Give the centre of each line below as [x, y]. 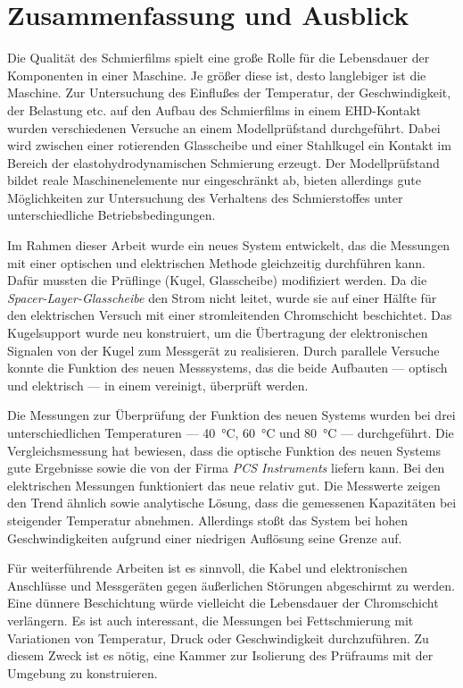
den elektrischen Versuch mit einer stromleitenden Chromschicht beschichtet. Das [230, 315]
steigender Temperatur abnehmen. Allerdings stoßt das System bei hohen [207, 520]
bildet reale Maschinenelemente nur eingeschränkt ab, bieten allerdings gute [214, 180]
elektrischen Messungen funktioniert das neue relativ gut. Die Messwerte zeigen [224, 485]
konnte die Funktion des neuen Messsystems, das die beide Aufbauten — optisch [227, 368]
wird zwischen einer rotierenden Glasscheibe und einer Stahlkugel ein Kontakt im [229, 145]
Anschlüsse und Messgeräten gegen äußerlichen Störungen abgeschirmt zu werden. [231, 585]
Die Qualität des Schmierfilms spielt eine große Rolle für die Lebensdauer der [219, 58]
